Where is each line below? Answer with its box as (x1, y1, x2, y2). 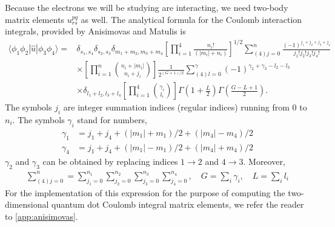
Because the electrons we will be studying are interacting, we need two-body (5, 1, 288, 13)
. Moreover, (243, 155, 285, 168)
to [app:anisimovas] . (5, 209, 78, 222)
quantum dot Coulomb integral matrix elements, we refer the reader (51, 198, 304, 211)
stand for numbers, (77, 113, 147, 126)
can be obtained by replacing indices (42, 155, 178, 168)
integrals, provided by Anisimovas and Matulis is (5, 25, 186, 37)
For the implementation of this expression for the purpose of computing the (5, 186, 285, 199)
